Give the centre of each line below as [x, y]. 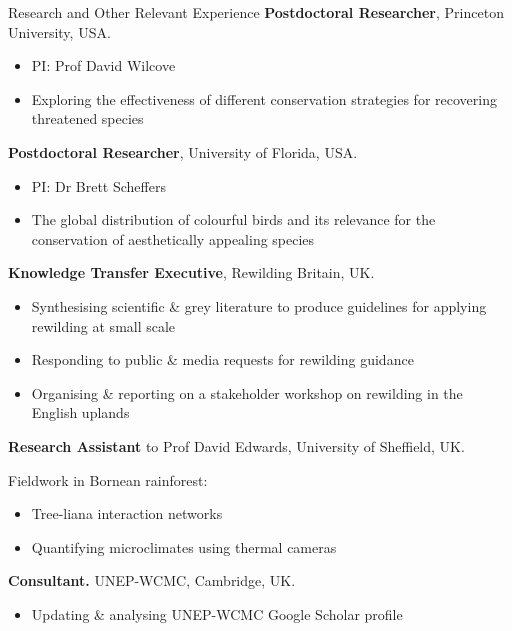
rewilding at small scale [103, 325]
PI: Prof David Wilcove [103, 65]
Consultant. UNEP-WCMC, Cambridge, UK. [152, 580]
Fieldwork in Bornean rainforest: [108, 479]
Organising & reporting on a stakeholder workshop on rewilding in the [247, 392]
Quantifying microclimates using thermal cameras [184, 546]
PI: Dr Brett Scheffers [98, 185]
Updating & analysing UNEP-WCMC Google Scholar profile [217, 613]
